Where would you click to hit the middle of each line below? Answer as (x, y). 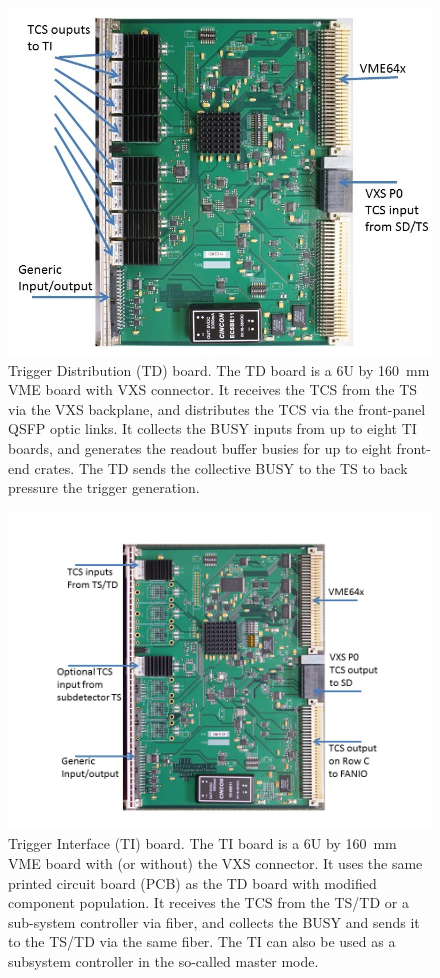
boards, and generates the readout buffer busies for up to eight (200, 447)
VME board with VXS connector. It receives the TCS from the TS (213, 389)
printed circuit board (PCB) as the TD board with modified (192, 882)
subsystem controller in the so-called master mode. (163, 960)
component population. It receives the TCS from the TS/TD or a (208, 902)
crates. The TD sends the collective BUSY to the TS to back (221, 467)
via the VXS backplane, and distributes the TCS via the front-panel (217, 408)
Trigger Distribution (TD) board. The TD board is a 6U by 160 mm (219, 369)
